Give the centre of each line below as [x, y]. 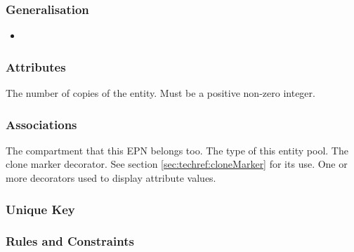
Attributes [36, 66]
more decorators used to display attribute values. [111, 178]
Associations [41, 124]
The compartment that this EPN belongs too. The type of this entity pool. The [177, 150]
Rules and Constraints [70, 241]
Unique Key [40, 209]
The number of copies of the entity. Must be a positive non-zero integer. [160, 93]
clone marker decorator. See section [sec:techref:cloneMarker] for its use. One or [177, 164]
